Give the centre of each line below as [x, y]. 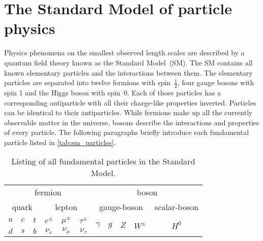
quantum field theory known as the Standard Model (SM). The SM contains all [128, 62]
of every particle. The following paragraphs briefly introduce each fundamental [127, 132]
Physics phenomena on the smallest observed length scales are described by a [124, 53]
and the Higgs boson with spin [73, 92]
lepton [66, 207]
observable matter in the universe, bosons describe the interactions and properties [132, 122]
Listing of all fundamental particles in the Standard [103, 161]
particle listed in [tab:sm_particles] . [60, 142]
